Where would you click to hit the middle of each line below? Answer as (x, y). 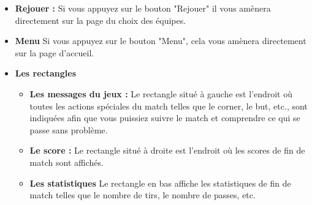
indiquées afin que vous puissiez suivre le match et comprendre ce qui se (165, 118)
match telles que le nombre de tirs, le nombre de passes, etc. (143, 195)
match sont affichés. (67, 162)
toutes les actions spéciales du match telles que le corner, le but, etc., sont (169, 106)
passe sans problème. (69, 129)
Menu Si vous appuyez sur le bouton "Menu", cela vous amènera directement (161, 41)
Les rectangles (46, 73)
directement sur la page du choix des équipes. (101, 20)
